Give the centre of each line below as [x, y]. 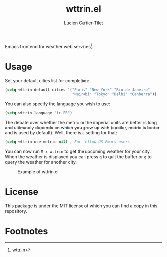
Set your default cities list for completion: [47, 80]
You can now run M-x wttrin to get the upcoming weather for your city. [78, 152]
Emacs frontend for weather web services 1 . [49, 46]
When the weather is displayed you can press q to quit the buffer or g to [78, 157]
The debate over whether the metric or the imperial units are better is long [81, 123]
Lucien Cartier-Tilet [83, 23]
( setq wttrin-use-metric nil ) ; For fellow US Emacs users [68, 142]
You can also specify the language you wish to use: [58, 104]
